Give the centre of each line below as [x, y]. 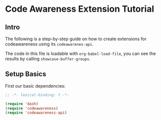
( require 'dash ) [22, 104]
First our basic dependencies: [35, 86]
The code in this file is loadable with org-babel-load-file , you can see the [80, 53]
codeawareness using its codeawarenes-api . [49, 44]
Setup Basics [26, 74]
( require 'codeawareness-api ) [36, 113]
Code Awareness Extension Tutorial [80, 9]
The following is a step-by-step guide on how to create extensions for [76, 39]
